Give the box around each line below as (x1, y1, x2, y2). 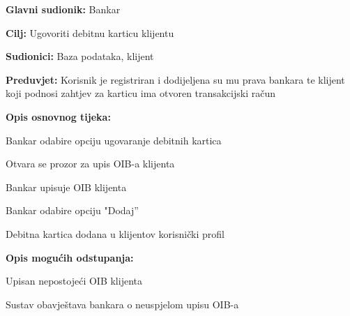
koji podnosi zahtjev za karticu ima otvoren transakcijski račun (6, 86, 275, 100)
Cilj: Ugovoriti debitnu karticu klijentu (6, 25, 174, 40)
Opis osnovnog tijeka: (6, 109, 111, 123)
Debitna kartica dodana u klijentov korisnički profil (6, 226, 225, 241)
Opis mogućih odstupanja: (6, 250, 134, 264)
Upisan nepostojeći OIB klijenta (6, 273, 142, 288)
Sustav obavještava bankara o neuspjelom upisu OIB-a (6, 296, 239, 311)
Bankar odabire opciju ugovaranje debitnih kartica (6, 133, 222, 147)
